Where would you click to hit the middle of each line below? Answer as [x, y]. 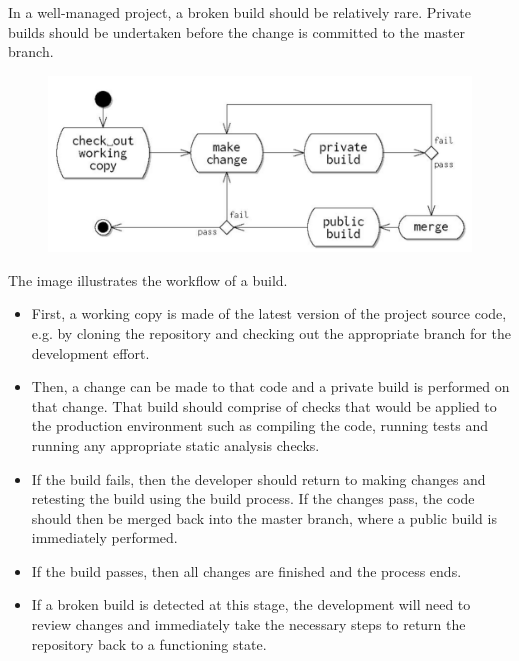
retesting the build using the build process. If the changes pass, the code [253, 498]
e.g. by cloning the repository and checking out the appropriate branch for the [271, 332]
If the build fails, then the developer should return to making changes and [258, 478]
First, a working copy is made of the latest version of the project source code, [269, 313]
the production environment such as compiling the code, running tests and [260, 425]
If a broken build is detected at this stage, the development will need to [251, 604]
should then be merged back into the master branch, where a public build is [264, 517]
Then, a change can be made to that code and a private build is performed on [270, 386]
